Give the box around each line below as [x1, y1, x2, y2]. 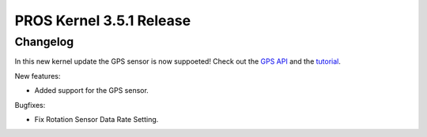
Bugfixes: [14, 100, 46, 109]
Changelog [14, 35, 74, 49]
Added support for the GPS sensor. [34, 86, 149, 95]
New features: [14, 71, 61, 80]
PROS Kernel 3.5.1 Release [14, 12, 191, 29]
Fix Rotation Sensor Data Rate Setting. [34, 114, 159, 124]
